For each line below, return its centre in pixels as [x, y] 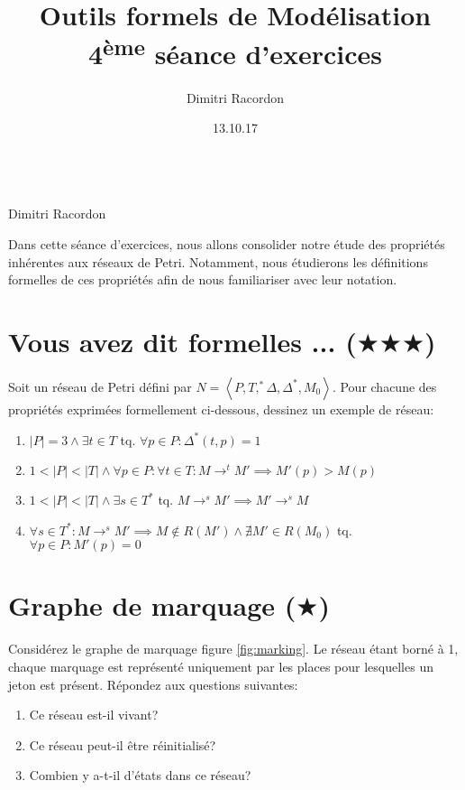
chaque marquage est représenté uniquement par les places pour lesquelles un [221, 667]
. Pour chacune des [384, 386]
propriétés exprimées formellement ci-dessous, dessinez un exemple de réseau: [221, 409]
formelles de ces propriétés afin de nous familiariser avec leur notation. [203, 279]
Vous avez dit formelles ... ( [182, 341]
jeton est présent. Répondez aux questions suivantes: [153, 684]
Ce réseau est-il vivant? [94, 715]
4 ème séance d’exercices [235, 52]
